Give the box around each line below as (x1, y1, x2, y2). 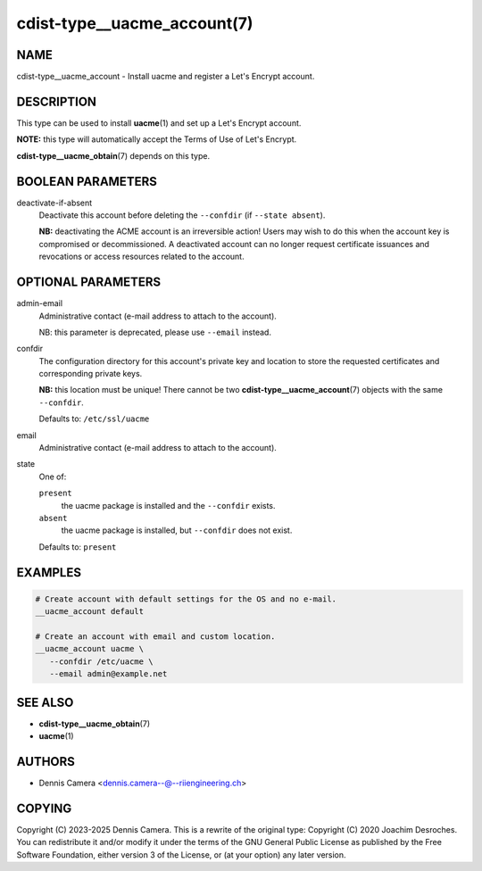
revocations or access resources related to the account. (38, 251, 245, 262)
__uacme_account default (35, 607, 145, 617)
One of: (38, 471, 67, 482)
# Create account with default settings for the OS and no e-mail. (35, 593, 337, 604)
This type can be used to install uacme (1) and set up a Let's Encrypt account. (16, 117, 302, 129)
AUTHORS (16, 754, 76, 769)
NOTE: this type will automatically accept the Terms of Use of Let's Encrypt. (16, 134, 297, 145)
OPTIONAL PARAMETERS (16, 275, 162, 290)
